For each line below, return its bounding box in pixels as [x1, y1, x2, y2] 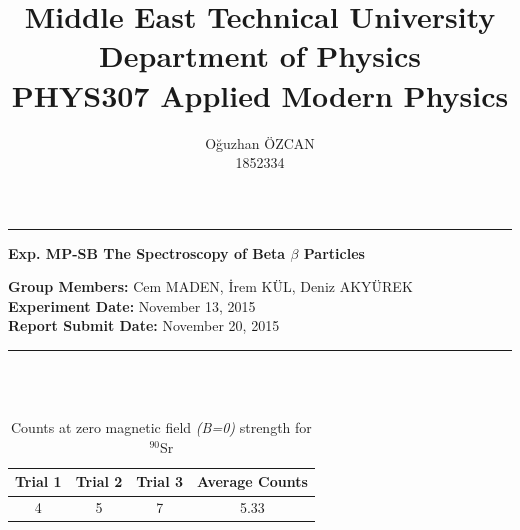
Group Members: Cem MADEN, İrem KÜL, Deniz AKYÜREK [8, 276, 413, 297]
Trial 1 [15, 471, 62, 492]
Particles [303, 242, 365, 263]
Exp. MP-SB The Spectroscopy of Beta [8, 242, 286, 263]
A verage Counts [197, 471, 308, 492]
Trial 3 [136, 471, 184, 492]
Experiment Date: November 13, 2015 [8, 295, 256, 316]
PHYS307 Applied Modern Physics [11, 74, 509, 115]
